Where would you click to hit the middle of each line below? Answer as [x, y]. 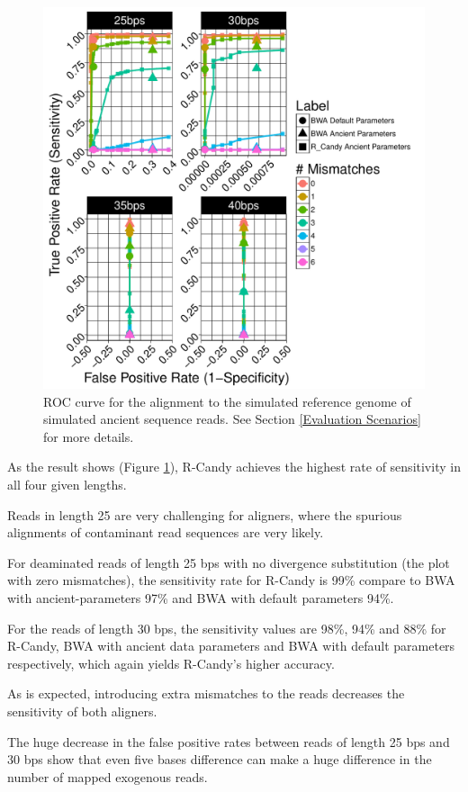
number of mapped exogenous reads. [108, 776]
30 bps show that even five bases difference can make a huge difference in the [220, 759]
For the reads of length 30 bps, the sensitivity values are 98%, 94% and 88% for [227, 628]
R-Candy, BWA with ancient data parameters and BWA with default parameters [231, 646]
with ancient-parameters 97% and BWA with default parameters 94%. [201, 597]
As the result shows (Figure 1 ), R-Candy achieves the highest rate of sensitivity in [234, 467]
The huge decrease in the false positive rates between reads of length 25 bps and [229, 741]
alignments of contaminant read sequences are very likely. [166, 532]
